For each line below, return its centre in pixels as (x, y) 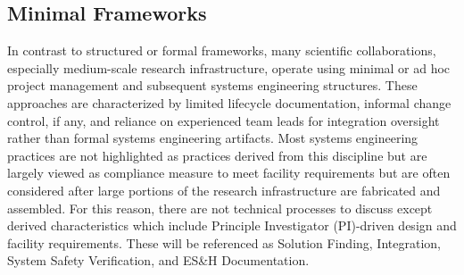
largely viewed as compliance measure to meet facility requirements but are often (229, 173)
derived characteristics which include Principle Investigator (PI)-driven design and (232, 225)
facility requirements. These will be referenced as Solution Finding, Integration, (224, 242)
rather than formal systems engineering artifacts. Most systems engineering (213, 138)
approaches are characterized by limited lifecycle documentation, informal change (229, 102)
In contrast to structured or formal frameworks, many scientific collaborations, (222, 50)
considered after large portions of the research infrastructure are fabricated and (224, 190)
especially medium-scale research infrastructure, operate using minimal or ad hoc (229, 67)
